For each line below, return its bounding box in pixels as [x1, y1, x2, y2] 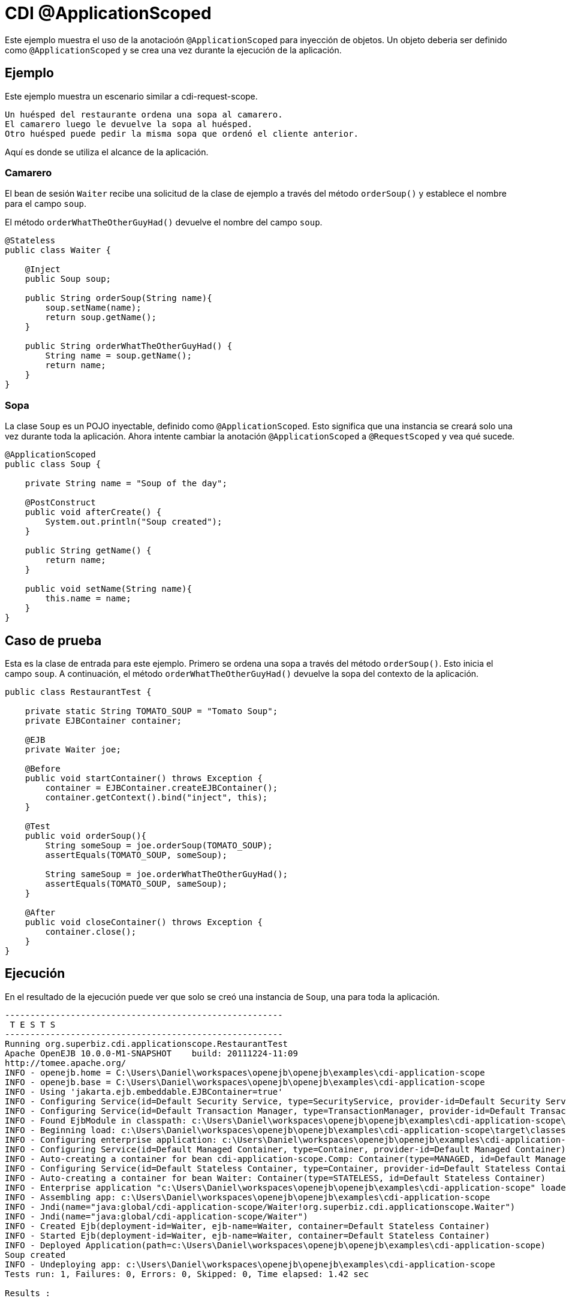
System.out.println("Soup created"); [45, 517, 222, 527]
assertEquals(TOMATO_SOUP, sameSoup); [45, 878, 227, 889]
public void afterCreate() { [25, 507, 162, 517]
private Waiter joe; [25, 744, 121, 754]
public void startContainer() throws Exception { [25, 773, 263, 783]
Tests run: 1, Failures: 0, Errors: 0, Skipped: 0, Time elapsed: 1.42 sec [5, 1269, 369, 1279]
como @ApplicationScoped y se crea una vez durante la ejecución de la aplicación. [5, 44, 342, 55]
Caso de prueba [5, 633, 102, 648]
